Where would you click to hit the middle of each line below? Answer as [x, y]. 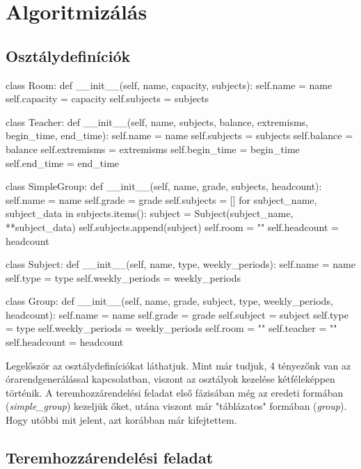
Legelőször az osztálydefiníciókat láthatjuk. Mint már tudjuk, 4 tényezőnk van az [178, 365]
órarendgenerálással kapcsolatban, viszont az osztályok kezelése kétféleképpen [170, 379]
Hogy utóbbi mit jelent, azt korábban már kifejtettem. [121, 420]
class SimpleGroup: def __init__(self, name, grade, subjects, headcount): [164, 186]
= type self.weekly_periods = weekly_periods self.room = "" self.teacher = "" [171, 328]
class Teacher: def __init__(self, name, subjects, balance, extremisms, [157, 121]
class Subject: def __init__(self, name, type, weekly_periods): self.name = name [180, 264]
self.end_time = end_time [63, 162]
